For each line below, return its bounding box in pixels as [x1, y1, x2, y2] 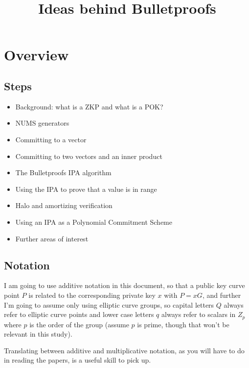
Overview [4, 45, 69, 65]
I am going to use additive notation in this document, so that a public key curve [4, 280, 245, 290]
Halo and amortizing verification [15, 200, 113, 210]
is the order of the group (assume [29, 319, 129, 329]
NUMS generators [15, 118, 69, 128]
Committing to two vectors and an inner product [15, 151, 162, 161]
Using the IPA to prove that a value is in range [15, 184, 157, 194]
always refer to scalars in [161, 309, 236, 319]
